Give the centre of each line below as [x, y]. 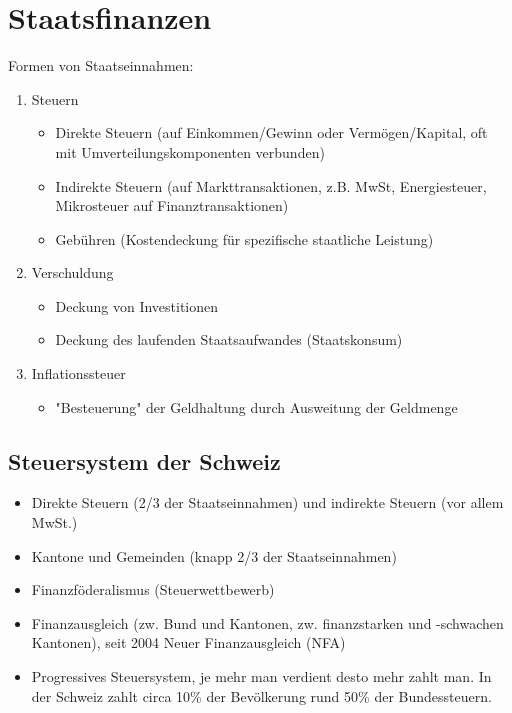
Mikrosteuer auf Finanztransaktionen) [172, 205]
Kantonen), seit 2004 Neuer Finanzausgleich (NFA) [188, 642]
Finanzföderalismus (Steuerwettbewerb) [153, 589]
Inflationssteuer [78, 373]
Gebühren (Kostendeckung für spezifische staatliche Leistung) [244, 238]
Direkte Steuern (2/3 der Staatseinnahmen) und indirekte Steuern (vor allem [267, 502]
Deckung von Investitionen [137, 305]
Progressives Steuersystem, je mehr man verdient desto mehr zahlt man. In [261, 676]
